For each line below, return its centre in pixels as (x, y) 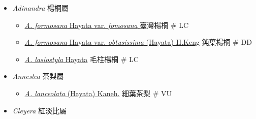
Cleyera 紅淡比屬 (40, 110)
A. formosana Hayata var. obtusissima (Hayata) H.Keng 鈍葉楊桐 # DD (138, 42)
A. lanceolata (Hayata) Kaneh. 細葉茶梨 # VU (98, 93)
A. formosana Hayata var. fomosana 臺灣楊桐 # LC (107, 25)
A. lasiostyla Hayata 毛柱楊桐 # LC (82, 59)
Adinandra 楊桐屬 (41, 8)
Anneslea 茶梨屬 (38, 76)
